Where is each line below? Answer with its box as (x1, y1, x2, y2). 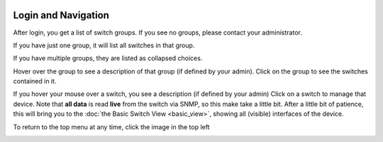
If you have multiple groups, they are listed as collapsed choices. (13, 54, 203, 63)
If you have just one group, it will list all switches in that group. (13, 41, 195, 49)
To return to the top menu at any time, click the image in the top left (13, 122, 210, 131)
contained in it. (13, 77, 57, 85)
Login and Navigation (13, 9, 110, 21)
